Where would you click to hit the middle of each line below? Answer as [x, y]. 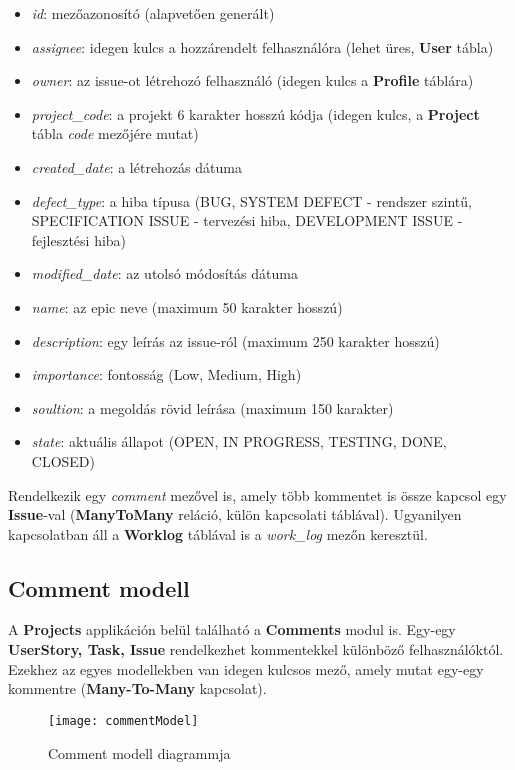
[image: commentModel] [123, 720]
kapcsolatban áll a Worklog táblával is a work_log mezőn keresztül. [218, 533]
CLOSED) [63, 460]
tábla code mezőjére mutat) [115, 133]
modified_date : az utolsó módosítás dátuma [164, 273]
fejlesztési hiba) [79, 239]
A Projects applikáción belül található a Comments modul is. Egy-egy [232, 629]
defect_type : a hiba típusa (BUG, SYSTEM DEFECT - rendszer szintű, [251, 200]
